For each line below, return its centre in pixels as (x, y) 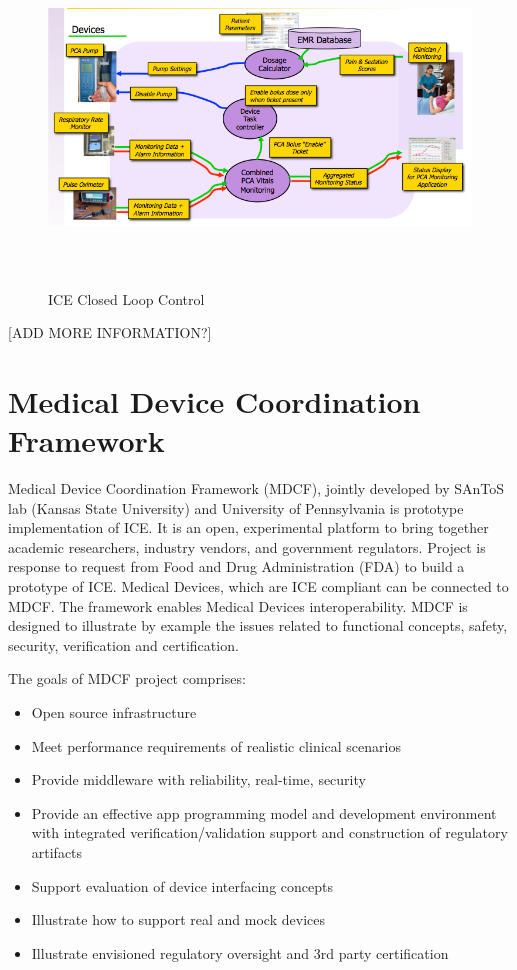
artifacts (57, 852)
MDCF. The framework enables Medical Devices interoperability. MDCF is (238, 605)
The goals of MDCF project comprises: (127, 678)
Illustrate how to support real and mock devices (178, 919)
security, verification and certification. (123, 644)
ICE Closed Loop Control (126, 298)
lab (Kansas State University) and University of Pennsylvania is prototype (236, 507)
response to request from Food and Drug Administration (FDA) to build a (236, 566)
